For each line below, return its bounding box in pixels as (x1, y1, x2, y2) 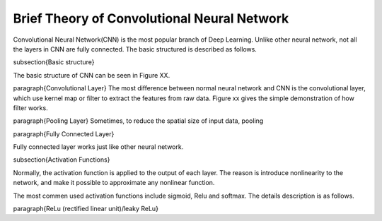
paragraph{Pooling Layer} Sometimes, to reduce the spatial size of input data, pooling (13, 117, 264, 125)
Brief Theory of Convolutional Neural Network (13, 11, 289, 26)
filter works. (13, 103, 49, 112)
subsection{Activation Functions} (13, 155, 110, 164)
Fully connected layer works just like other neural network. (13, 143, 184, 151)
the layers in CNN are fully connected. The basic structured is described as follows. (13, 44, 257, 53)
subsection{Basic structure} (13, 58, 95, 66)
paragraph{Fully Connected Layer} (13, 129, 115, 138)
